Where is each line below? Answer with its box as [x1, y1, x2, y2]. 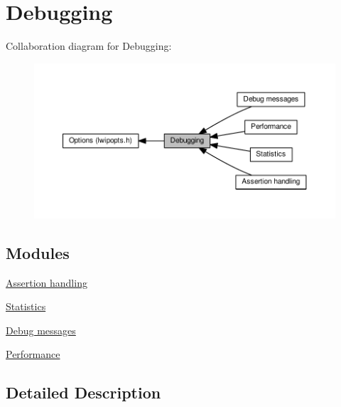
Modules [6, 241, 70, 263]
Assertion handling [6, 275, 87, 290]
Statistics [6, 299, 46, 314]
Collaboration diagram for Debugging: [6, 38, 172, 53]
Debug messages [6, 322, 76, 337]
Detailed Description [6, 381, 161, 403]
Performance [6, 347, 60, 361]
